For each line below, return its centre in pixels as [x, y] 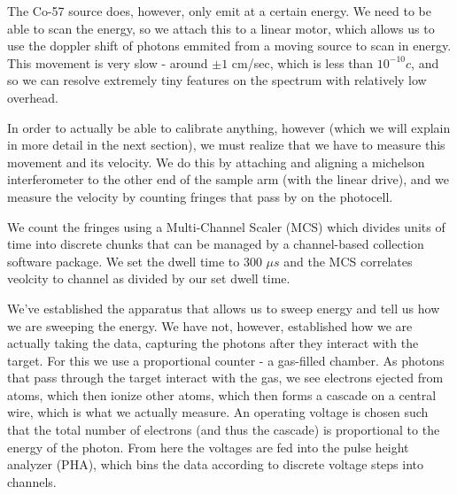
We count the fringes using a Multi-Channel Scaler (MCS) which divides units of [226, 226]
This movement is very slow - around [108, 62]
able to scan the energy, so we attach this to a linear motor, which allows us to [221, 28]
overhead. [33, 97]
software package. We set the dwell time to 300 [135, 261]
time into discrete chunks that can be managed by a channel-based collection [216, 244]
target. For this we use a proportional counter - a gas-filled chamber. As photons [226, 360]
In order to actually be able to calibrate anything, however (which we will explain [229, 127]
